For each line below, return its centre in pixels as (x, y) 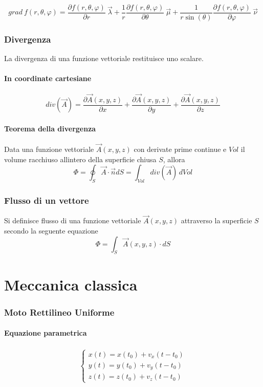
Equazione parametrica (46, 333)
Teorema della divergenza (50, 128)
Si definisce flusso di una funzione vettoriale (73, 220)
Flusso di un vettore (47, 200)
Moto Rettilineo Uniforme (59, 312)
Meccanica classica (71, 284)
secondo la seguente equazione (51, 230)
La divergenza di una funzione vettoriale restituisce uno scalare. (104, 58)
